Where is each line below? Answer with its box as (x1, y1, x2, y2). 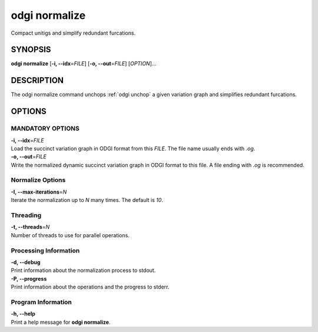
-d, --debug (11, 258, 41, 265)
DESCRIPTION (11, 75, 64, 85)
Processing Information (11, 246, 80, 254)
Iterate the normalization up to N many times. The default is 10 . (11, 197, 163, 204)
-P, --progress (11, 275, 47, 282)
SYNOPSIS (11, 45, 51, 55)
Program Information (11, 298, 72, 306)
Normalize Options (11, 176, 66, 184)
